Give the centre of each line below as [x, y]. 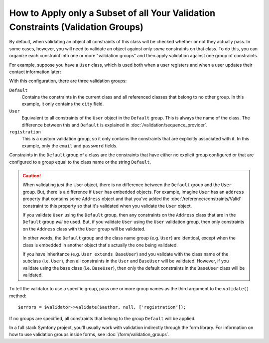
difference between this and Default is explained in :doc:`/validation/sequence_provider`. [115, 125]
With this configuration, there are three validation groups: [68, 81]
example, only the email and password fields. [69, 146]
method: [18, 296]
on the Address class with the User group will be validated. [84, 229]
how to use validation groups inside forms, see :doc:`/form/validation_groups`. [89, 335]
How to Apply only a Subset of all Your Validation [112, 13]
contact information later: [35, 72]
